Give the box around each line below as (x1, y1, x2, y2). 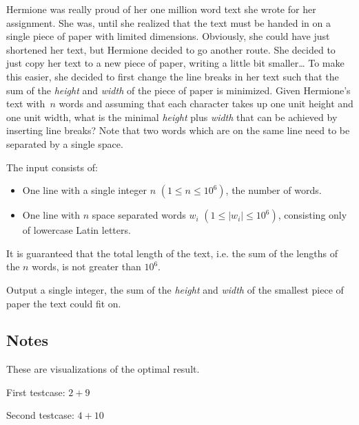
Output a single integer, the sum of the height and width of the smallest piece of (6, 282, 344, 296)
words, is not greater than (32, 259, 141, 274)
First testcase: (6, 384, 65, 399)
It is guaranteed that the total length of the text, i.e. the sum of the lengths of (6, 246, 338, 260)
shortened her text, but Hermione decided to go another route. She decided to (6, 42, 336, 56)
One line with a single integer (22, 183, 147, 197)
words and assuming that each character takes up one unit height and (59, 96, 353, 111)
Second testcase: (6, 408, 74, 422)
